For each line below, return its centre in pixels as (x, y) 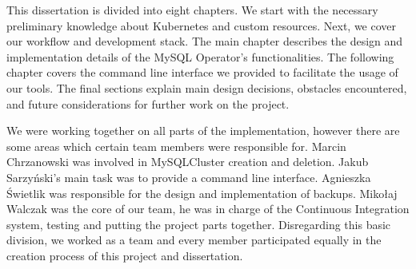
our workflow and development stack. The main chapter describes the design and (205, 41)
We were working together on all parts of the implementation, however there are (203, 131)
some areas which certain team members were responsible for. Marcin (176, 146)
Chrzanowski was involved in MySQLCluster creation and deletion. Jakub (188, 162)
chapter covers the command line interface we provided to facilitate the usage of (202, 72)
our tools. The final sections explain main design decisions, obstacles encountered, (207, 87)
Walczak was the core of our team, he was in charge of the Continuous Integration (208, 209)
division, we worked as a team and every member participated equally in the (194, 240)
